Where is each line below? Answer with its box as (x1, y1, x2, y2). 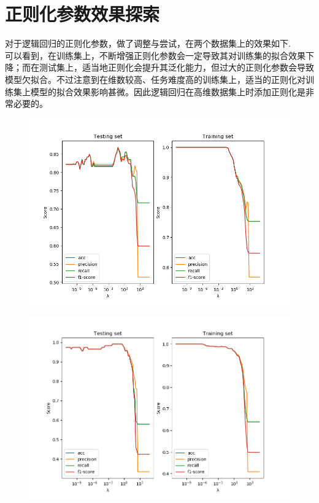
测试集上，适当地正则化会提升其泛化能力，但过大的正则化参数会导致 (39, 61, 314, 74)
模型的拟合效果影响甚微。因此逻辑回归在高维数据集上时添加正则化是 (30, 85, 306, 98)
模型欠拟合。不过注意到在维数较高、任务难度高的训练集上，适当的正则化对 (5, 72, 306, 85)
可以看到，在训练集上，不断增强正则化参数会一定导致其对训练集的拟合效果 (5, 49, 306, 61)
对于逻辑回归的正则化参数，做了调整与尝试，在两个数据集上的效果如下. (5, 37, 291, 50)
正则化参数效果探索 (5, 1, 160, 26)
